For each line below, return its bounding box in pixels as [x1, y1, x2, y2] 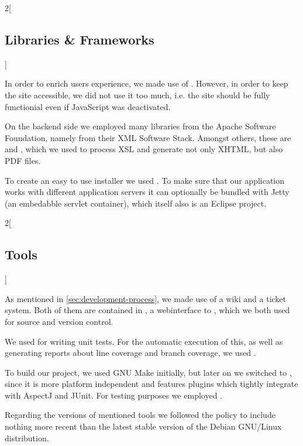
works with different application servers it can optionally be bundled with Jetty [5, 186, 290, 198]
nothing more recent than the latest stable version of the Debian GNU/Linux [5, 420, 282, 433]
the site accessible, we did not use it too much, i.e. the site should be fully [5, 88, 270, 101]
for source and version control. [5, 315, 113, 327]
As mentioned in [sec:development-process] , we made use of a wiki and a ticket [5, 292, 287, 304]
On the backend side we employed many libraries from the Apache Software [5, 120, 276, 132]
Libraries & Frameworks [5, 30, 154, 48]
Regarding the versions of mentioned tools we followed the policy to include [5, 409, 276, 421]
